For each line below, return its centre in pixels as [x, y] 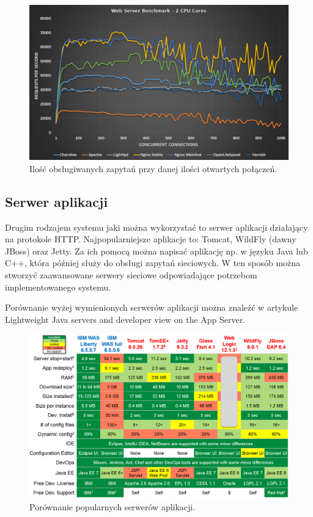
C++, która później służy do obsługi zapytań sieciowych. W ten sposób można [153, 263]
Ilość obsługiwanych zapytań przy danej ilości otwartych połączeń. [153, 168]
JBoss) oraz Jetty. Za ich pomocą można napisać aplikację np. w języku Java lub [156, 251]
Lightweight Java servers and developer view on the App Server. [125, 319]
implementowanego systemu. [58, 287]
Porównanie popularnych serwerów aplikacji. [112, 506]
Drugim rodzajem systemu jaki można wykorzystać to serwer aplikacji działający [156, 227]
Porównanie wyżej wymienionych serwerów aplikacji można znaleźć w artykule [152, 307]
